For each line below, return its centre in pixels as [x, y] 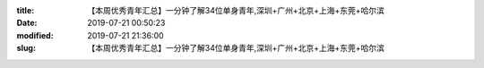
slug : [26, 48]
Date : [27, 23]
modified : [35, 35]
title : [26, 10]
